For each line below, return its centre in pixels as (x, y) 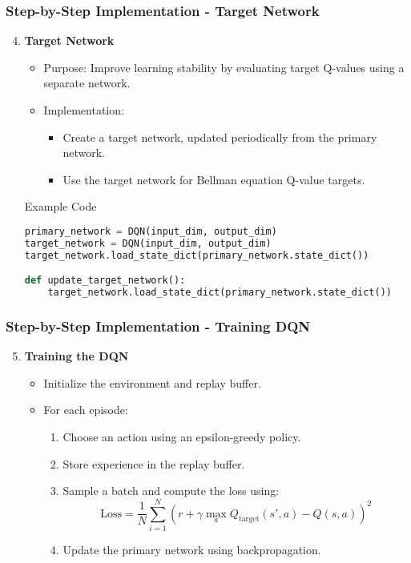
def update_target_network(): (105, 281)
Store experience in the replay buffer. (154, 463)
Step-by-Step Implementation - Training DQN (158, 326)
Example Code (60, 206)
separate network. (87, 83)
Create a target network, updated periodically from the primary (220, 137)
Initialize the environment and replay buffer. (152, 382)
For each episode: (86, 410)
